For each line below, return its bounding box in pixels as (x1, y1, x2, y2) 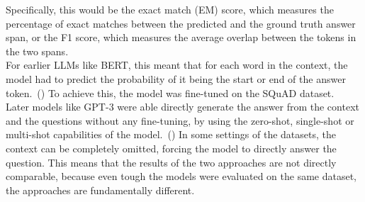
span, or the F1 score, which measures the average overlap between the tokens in (6, 30, 356, 45)
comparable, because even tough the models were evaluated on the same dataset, (6, 169, 356, 184)
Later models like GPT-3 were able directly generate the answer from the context (6, 99, 359, 114)
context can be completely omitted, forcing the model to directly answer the (6, 140, 337, 155)
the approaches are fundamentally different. (6, 182, 195, 197)
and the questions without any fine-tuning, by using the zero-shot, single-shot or (6, 113, 354, 128)
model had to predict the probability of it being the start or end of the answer (6, 71, 346, 86)
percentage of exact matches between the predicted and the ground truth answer (6, 16, 356, 30)
